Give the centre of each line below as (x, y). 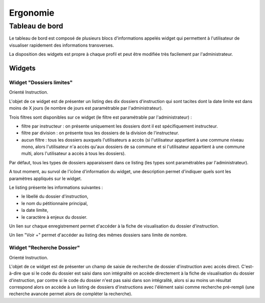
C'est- (248, 266)
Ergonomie (32, 13)
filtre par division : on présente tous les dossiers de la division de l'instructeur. (100, 133)
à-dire (15, 273)
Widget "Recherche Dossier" (45, 248)
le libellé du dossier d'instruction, (55, 197)
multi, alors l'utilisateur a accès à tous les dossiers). (74, 153)
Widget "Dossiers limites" (41, 82)
